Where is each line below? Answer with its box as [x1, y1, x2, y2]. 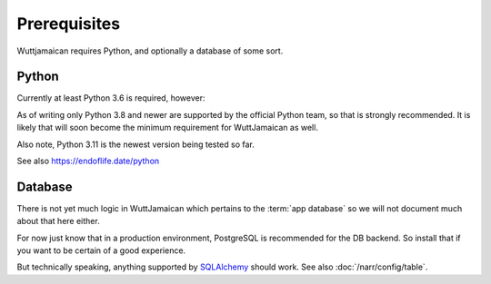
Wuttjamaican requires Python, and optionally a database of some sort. [16, 45, 284, 56]
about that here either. [16, 216, 100, 227]
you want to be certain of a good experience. [16, 245, 186, 256]
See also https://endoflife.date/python [16, 155, 160, 167]
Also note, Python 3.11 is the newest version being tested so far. [16, 139, 255, 150]
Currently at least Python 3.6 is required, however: [16, 93, 205, 103]
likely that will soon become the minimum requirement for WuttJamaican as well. [16, 122, 318, 133]
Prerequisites [16, 14, 121, 34]
